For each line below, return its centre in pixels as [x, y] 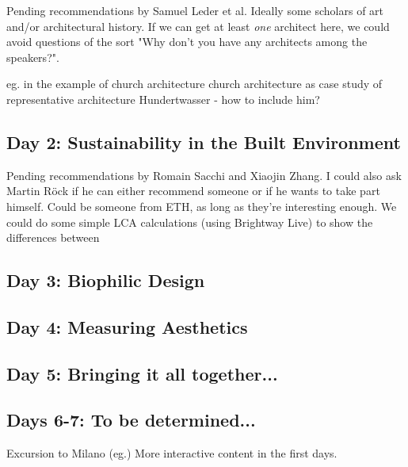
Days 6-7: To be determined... [131, 420]
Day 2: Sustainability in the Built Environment [204, 142]
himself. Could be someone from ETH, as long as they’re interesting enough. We [202, 206]
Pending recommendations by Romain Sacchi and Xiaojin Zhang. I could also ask [204, 175]
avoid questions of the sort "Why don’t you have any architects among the [187, 42]
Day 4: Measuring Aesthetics [127, 326]
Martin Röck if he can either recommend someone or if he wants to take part [193, 191]
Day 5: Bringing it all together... [142, 373]
